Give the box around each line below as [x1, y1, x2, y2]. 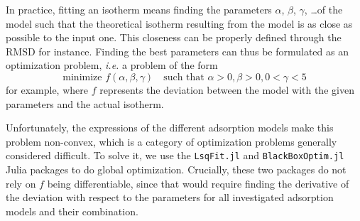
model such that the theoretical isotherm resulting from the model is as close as [6, 16, 353, 31]
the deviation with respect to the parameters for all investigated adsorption [6, 190, 334, 205]
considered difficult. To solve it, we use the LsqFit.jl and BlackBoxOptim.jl [6, 148, 344, 163]
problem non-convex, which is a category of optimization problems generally [6, 134, 337, 149]
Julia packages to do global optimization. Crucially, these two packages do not [6, 162, 347, 176]
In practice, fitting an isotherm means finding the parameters [6, 2, 272, 16]
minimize [62, 72, 102, 82]
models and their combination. [6, 203, 138, 218]
